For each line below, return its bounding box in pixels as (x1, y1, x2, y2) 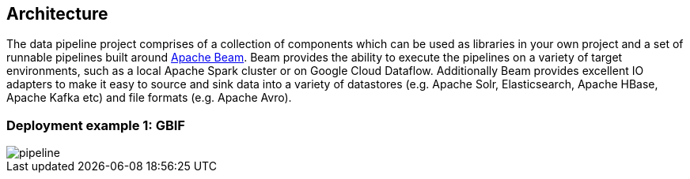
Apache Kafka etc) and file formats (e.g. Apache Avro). (6, 91, 292, 105)
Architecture (6, 4, 108, 24)
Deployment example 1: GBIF (6, 117, 185, 133)
